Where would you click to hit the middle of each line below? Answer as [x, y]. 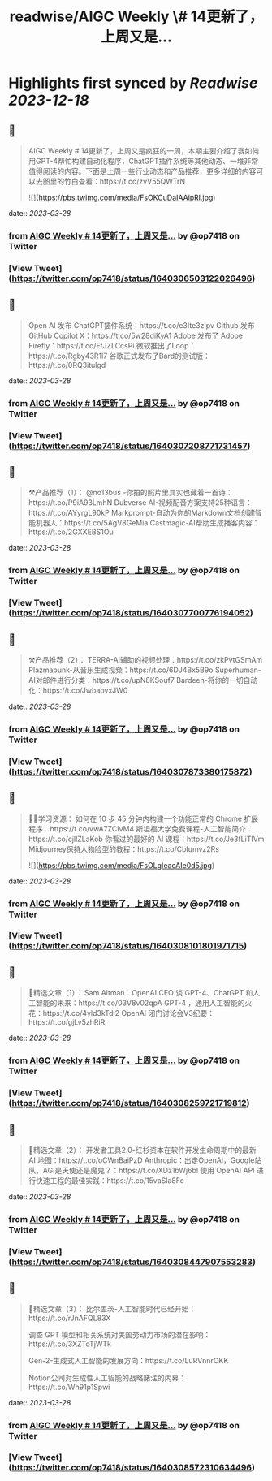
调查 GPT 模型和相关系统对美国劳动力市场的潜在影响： [119, 1334]
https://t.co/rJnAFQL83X [69, 1318]
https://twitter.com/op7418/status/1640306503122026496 [132, 278]
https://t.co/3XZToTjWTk [70, 1344]
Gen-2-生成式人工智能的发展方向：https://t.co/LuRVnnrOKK [128, 1360]
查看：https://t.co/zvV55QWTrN [132, 181]
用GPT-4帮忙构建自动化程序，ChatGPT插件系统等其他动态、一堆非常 [143, 161]
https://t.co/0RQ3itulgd [67, 365]
